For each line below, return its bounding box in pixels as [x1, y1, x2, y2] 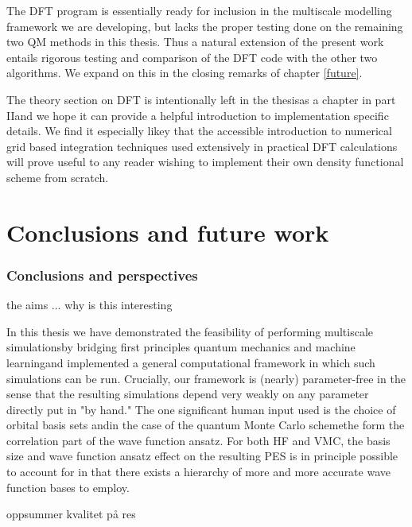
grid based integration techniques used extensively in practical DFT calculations [6, 138, 398, 154]
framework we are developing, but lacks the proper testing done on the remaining [6, 17, 403, 34]
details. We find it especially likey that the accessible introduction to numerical [6, 122, 392, 139]
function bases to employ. [6, 479, 130, 495]
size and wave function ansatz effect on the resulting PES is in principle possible [6, 448, 398, 464]
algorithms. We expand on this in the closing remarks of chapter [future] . [6, 64, 363, 81]
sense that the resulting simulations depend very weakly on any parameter [6, 386, 369, 402]
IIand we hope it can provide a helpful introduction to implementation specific [6, 107, 389, 123]
